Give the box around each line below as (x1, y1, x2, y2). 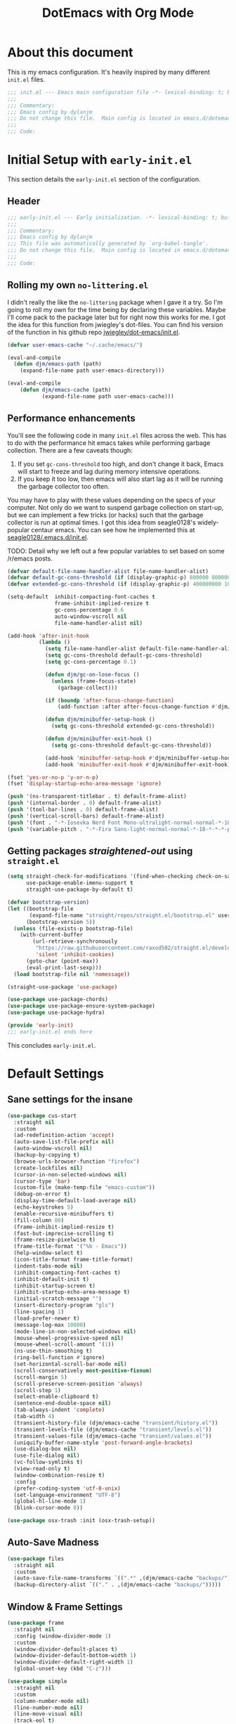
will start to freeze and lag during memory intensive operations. (17, 467, 202, 475)
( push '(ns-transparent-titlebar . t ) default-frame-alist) (7, 793, 188, 800)
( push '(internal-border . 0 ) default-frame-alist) (7, 799, 162, 806)
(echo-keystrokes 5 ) (13, 1204, 74, 1211)
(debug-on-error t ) (13, 1190, 71, 1198)
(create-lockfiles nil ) (13, 1164, 83, 1171)
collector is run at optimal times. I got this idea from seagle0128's (7, 518, 197, 527)
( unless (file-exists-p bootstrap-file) (13, 925, 133, 932)
